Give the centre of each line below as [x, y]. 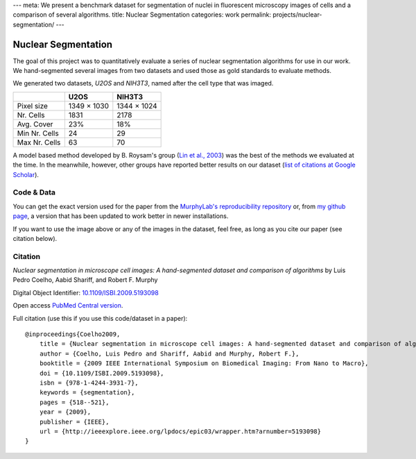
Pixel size [33, 106]
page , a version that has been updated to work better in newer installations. [121, 216]
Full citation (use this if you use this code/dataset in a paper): [100, 318]
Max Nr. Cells [39, 142]
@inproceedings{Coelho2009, [73, 334]
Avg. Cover [35, 124]
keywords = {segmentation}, [87, 393]
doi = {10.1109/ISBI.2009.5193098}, [102, 373]
